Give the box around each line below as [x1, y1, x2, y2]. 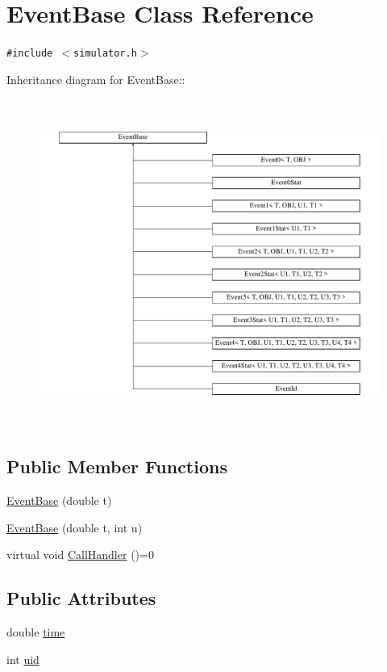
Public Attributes [6, 586, 156, 611]
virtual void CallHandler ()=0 [6, 546, 154, 563]
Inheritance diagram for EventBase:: [6, 70, 185, 87]
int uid [6, 650, 40, 667]
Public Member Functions [6, 454, 227, 479]
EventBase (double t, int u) [6, 519, 143, 535]
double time [6, 624, 65, 640]
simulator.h [73, 48, 137, 60]
